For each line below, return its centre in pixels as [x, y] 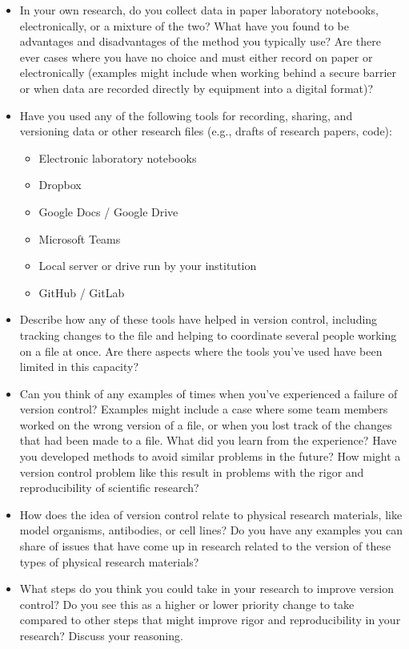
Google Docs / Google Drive [108, 211]
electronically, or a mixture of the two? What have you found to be [184, 25]
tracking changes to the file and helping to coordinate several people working [208, 335]
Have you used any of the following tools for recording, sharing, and [186, 115]
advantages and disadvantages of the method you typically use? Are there [200, 41]
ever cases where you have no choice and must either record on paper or [196, 56]
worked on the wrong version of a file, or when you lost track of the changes [206, 424]
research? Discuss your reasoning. [101, 635]
